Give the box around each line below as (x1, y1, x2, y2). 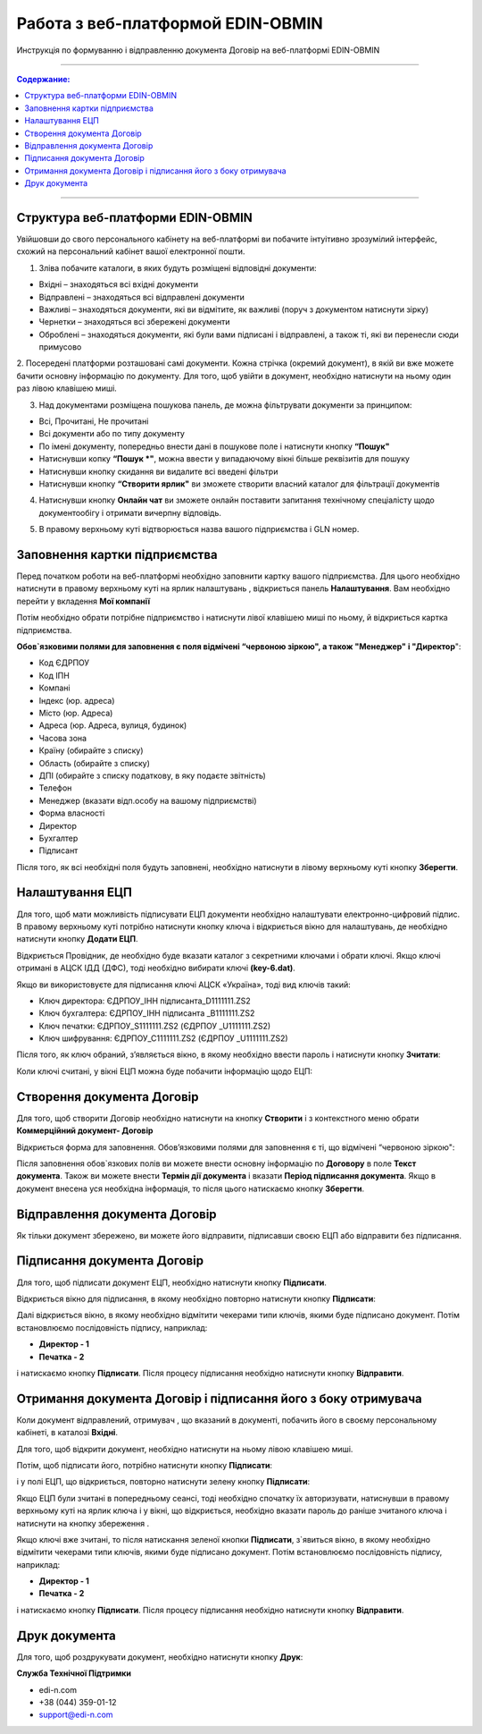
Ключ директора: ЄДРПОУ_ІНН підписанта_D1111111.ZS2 (38, 995, 252, 1006)
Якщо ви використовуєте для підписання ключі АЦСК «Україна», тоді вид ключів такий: (16, 979, 352, 990)
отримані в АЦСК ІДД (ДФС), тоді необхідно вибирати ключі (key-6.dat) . (16, 962, 296, 974)
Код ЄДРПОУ (38, 657, 89, 668)
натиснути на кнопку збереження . (16, 1518, 150, 1528)
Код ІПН (38, 670, 71, 681)
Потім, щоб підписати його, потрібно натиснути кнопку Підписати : (16, 1459, 272, 1470)
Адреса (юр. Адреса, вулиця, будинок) (38, 720, 187, 731)
